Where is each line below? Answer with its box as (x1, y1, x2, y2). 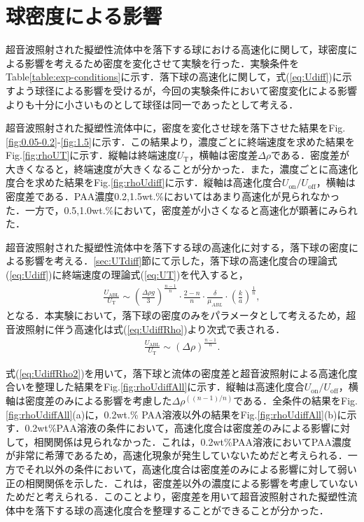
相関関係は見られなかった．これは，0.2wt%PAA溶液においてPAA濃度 (34, 434, 352, 449)
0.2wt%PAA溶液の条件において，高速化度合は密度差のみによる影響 (24, 421, 331, 435)
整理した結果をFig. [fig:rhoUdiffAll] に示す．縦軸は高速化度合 (34, 379, 304, 394)
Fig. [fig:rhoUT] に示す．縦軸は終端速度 (6, 148, 177, 162)
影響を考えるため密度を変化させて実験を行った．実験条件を (24, 55, 300, 70)
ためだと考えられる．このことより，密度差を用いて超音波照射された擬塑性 (6, 489, 348, 504)
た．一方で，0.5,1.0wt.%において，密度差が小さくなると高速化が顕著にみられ (6, 202, 358, 217)
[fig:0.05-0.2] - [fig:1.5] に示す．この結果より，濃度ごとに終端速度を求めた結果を (6, 134, 356, 148)
